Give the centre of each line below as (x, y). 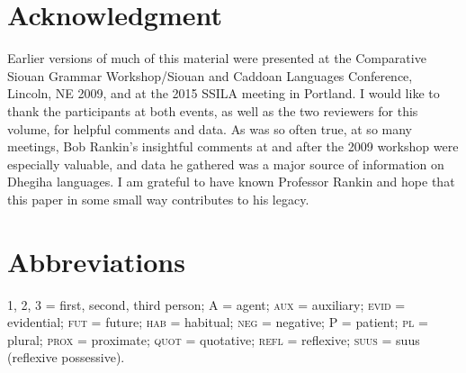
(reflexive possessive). (66, 357)
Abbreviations (96, 261)
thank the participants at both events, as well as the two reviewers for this (213, 110)
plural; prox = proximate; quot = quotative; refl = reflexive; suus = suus (214, 339)
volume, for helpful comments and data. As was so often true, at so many (210, 128)
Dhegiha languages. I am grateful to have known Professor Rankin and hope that (231, 182)
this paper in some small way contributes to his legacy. (158, 199)
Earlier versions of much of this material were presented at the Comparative (217, 58)
